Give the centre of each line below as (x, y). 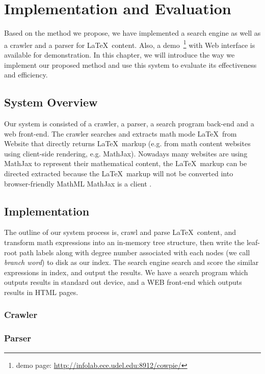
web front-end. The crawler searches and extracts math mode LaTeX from (121, 133)
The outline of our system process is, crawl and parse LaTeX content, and (120, 232)
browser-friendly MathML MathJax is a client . (78, 183)
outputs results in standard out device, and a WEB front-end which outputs (123, 282)
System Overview (51, 102)
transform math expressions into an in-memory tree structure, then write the (124, 242)
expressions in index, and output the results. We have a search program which (126, 272)
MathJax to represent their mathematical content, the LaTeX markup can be (126, 163)
